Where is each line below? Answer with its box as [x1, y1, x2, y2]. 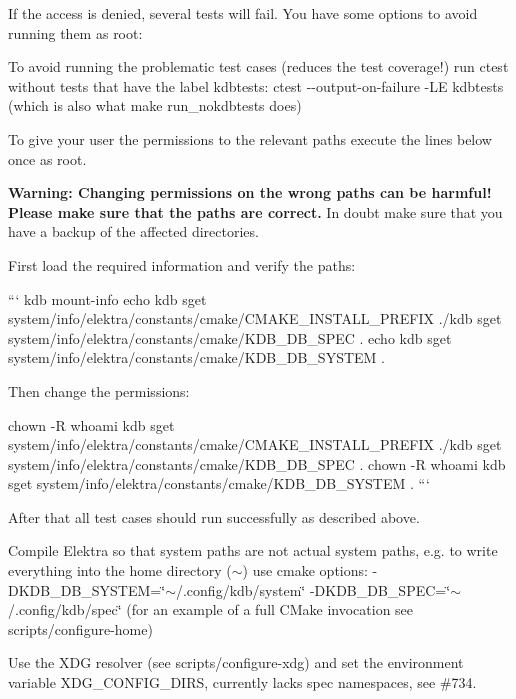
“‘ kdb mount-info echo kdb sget [8, 288, 207, 309]
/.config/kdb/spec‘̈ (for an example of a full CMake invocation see [8, 599, 414, 620]
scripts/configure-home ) [8, 618, 153, 639]
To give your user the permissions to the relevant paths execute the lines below [8, 128, 492, 149]
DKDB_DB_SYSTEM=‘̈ [8, 579, 166, 600]
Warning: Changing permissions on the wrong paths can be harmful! [8, 182, 492, 203]
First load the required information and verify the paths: [8, 254, 356, 275]
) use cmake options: [242, 560, 368, 581]
